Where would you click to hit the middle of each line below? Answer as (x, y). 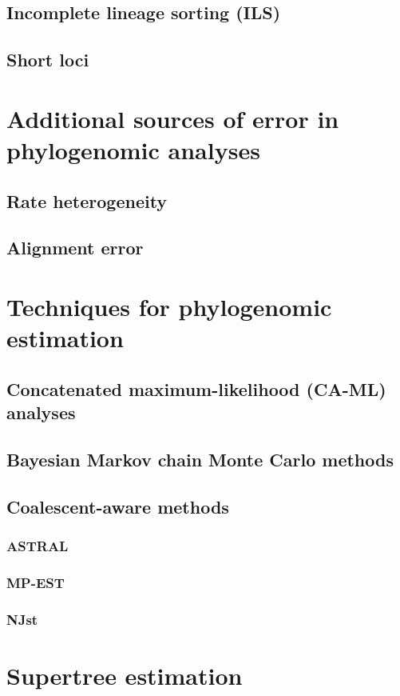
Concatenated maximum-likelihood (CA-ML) (196, 388)
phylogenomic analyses (133, 149)
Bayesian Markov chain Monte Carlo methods (200, 459)
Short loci (48, 60)
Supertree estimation (125, 675)
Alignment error (75, 248)
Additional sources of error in (173, 118)
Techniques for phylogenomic (169, 306)
